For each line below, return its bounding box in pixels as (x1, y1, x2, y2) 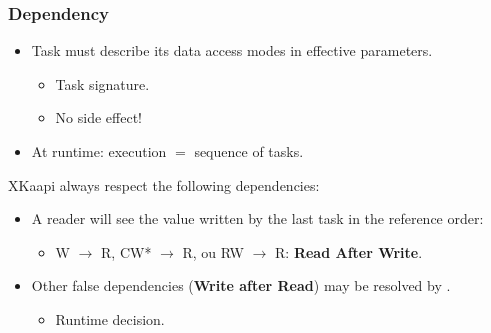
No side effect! (55, 107, 142, 128)
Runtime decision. (55, 308, 165, 329)
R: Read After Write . (275, 241, 423, 262)
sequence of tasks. (194, 141, 304, 161)
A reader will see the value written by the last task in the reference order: (31, 208, 484, 229)
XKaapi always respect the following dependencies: (8, 174, 320, 195)
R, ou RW (182, 241, 244, 262)
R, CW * (101, 241, 152, 262)
